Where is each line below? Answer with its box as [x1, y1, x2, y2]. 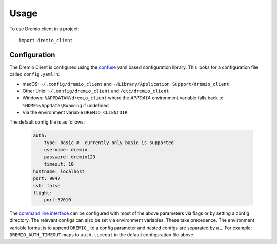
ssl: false [33, 182, 61, 189]
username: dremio [44, 147, 88, 153]
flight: [33, 190, 52, 196]
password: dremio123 [44, 154, 96, 160]
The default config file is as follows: [9, 118, 85, 125]
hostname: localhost [33, 168, 85, 174]
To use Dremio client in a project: [9, 26, 80, 32]
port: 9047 [33, 175, 61, 181]
